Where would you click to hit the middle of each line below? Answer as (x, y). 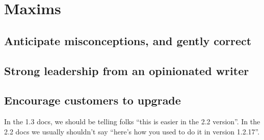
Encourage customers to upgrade (93, 100)
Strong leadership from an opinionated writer (127, 70)
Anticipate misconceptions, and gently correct (128, 40)
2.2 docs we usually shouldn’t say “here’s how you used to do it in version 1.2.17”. (132, 131)
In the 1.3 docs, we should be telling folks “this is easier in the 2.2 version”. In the (132, 121)
